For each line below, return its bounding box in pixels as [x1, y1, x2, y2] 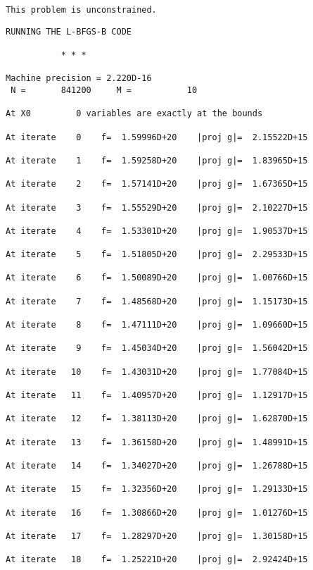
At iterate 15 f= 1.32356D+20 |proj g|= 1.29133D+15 [6, 484, 308, 495]
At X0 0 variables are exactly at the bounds [6, 109, 263, 119]
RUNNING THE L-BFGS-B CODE [6, 26, 132, 37]
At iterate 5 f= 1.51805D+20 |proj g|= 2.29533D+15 [6, 249, 308, 260]
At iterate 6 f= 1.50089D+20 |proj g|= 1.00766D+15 [6, 273, 308, 283]
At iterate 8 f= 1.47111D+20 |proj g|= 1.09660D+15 [6, 320, 308, 330]
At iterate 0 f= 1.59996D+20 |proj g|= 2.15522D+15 [6, 132, 308, 142]
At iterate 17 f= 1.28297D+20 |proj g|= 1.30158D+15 [6, 531, 308, 541]
